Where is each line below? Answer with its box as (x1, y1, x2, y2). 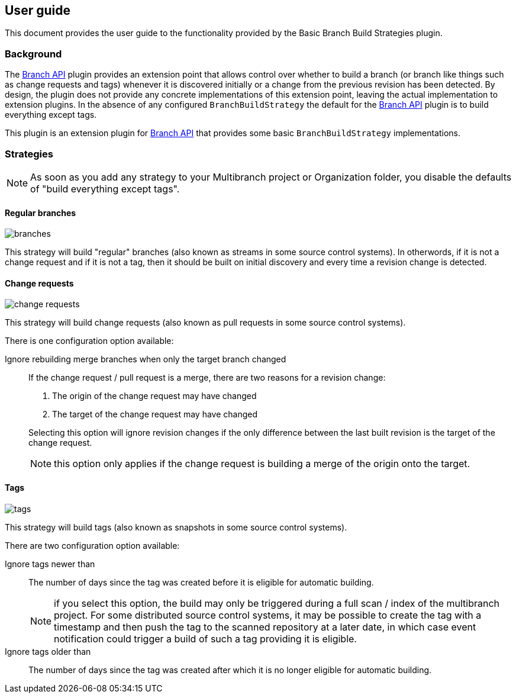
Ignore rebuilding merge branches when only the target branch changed (5, 354, 286, 365)
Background (5, 47, 62, 60)
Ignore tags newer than (5, 558, 95, 569)
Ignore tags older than (5, 646, 91, 657)
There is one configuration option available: (5, 336, 174, 346)
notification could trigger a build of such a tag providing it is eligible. (54, 632, 357, 645)
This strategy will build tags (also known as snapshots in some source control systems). (5, 522, 347, 532)
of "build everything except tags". (30, 182, 180, 195)
